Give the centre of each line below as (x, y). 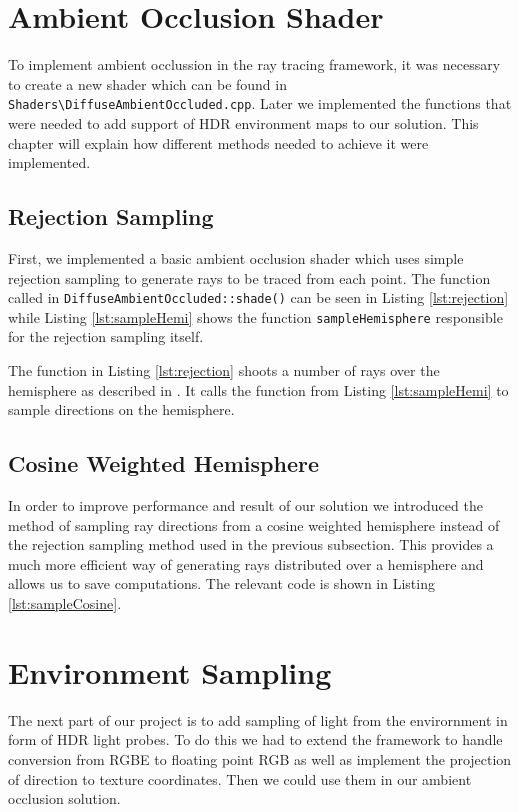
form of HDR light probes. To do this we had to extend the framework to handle (255, 739)
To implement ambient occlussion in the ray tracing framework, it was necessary (254, 64)
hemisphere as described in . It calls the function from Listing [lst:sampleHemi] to (258, 389)
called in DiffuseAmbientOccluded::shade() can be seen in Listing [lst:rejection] (258, 297)
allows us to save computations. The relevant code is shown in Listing (221, 583)
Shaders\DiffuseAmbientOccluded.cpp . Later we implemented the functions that (260, 103)
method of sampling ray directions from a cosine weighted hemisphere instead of (254, 524)
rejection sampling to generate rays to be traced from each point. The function (249, 277)
